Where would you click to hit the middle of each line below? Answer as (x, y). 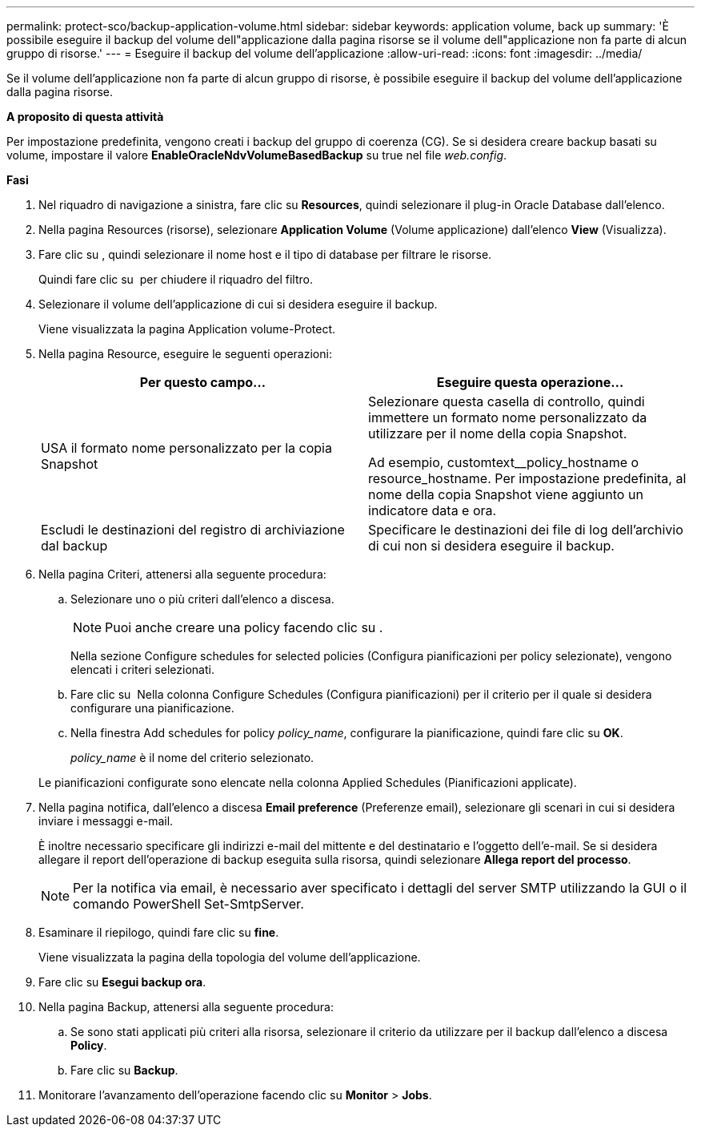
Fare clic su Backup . (124, 1070)
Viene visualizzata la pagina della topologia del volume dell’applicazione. (230, 957)
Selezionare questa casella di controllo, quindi (507, 401)
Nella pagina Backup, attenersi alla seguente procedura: (186, 1007)
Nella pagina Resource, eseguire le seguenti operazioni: (185, 354)
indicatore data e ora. (433, 510)
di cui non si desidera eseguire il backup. (491, 546)
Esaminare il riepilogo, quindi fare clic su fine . (159, 932)
